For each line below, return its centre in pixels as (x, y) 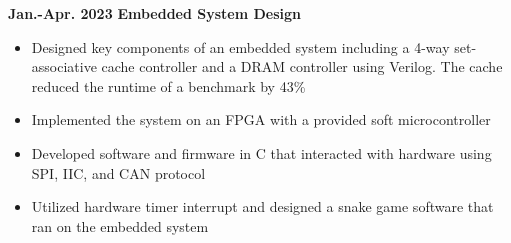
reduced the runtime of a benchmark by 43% (168, 85)
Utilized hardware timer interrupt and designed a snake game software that (262, 206)
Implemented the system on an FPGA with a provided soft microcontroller (261, 119)
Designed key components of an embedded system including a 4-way (240, 46)
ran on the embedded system (120, 225)
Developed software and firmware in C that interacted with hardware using (261, 152)
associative (64, 66)
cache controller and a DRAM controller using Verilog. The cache (302, 66)
